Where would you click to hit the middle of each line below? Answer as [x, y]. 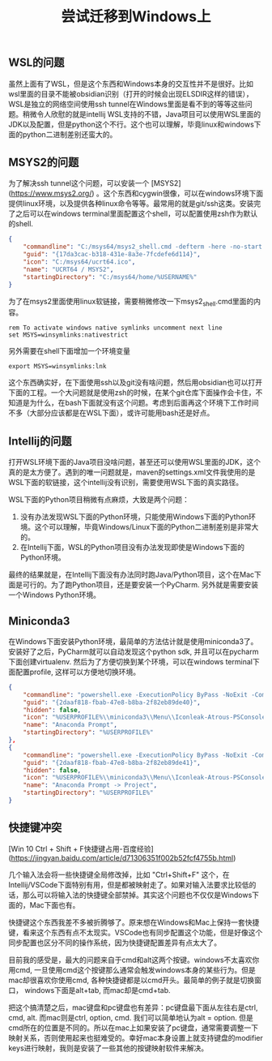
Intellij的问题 [40, 441]
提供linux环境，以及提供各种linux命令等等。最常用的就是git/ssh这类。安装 [131, 204]
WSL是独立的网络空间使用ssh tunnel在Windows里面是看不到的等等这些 [127, 104]
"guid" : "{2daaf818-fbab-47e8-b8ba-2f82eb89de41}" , [112, 762]
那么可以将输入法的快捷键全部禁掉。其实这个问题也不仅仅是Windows [137, 895]
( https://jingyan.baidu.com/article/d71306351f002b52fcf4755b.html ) [122, 857]
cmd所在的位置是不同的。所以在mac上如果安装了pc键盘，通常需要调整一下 [134, 1028]
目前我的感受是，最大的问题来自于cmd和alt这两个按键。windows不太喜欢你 [134, 960]
